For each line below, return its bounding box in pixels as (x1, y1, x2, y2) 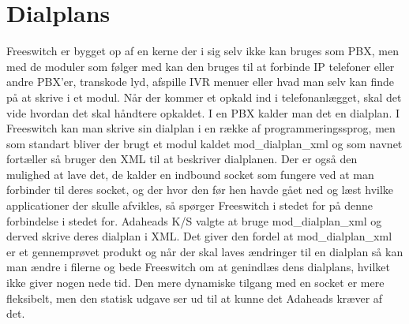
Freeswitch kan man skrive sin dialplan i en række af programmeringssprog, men (6, 120, 396, 136)
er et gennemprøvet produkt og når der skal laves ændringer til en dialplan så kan (6, 243, 403, 259)
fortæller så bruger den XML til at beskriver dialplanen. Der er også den (6, 151, 358, 167)
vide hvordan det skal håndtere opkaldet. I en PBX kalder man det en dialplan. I (6, 104, 400, 121)
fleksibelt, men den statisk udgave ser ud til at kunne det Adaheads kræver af (6, 289, 383, 306)
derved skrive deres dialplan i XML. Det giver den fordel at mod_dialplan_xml (6, 228, 392, 244)
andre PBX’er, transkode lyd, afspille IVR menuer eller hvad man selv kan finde (6, 73, 395, 90)
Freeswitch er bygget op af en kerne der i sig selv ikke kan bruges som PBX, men (6, 43, 399, 59)
